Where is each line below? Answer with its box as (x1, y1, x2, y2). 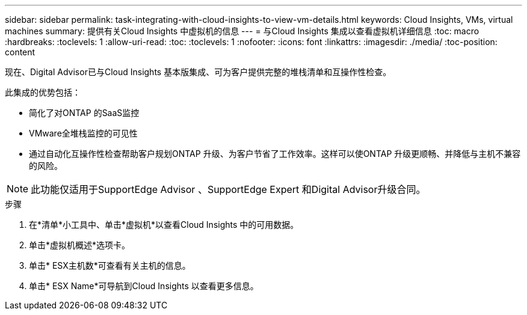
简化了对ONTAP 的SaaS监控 (29, 108, 140, 118)
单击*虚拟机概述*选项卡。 (29, 240, 131, 250)
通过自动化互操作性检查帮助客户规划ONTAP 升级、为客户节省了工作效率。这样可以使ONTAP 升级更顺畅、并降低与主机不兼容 (29, 148, 521, 159)
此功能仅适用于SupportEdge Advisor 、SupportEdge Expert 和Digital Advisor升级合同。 (31, 183, 426, 195)
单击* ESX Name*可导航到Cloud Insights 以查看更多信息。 (29, 281, 259, 291)
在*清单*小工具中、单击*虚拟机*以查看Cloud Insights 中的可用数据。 (29, 219, 299, 230)
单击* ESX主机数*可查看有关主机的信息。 (29, 260, 191, 271)
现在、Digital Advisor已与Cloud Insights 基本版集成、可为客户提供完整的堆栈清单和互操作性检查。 (5, 67, 392, 77)
